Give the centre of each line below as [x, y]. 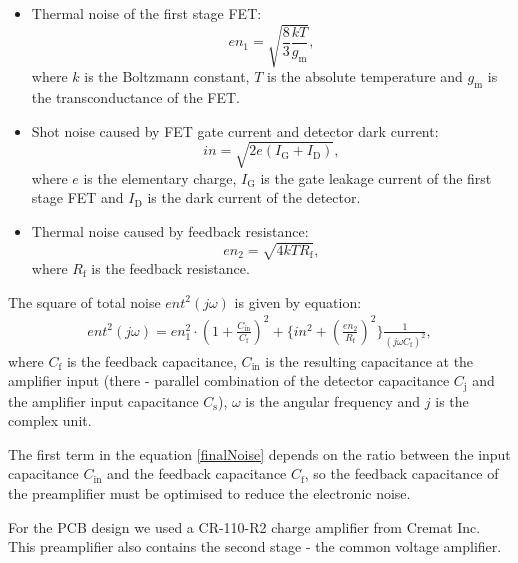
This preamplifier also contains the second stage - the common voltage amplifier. [255, 546]
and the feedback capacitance [197, 473]
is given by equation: [298, 301]
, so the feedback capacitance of [401, 473]
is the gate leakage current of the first [376, 177]
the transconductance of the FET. [135, 96]
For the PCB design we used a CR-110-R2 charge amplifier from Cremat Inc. [244, 526]
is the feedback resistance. [170, 268]
